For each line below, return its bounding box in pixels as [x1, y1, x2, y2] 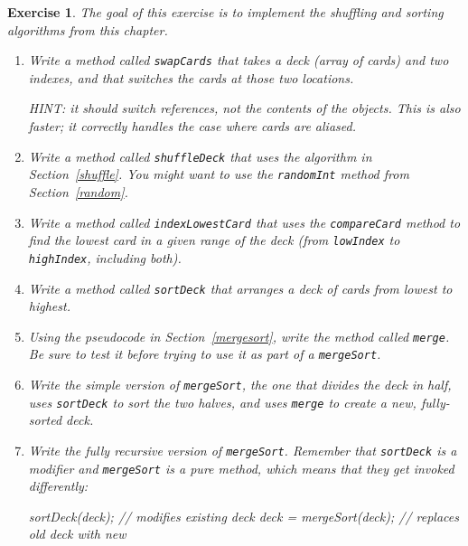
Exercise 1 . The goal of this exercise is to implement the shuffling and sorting [7, 3, 444, 21]
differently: [28, 476, 89, 495]
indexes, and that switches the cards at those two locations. [28, 68, 354, 87]
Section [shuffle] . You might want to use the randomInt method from [28, 165, 409, 184]
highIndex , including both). [28, 248, 182, 267]
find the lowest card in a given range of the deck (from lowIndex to [28, 231, 400, 249]
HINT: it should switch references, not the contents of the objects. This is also [28, 99, 461, 118]
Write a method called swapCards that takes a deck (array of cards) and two [28, 51, 449, 70]
